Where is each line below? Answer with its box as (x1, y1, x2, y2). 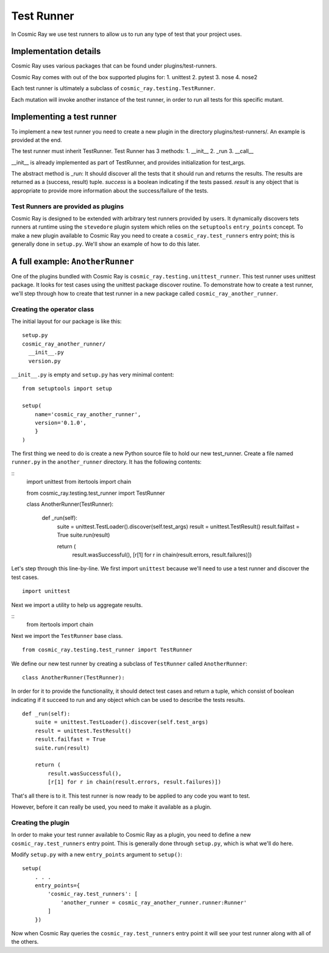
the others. (11, 938, 39, 946)
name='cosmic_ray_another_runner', (34, 411, 141, 417)
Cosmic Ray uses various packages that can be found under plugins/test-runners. (11, 62, 218, 69)
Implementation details (11, 46, 101, 57)
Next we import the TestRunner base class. (11, 632, 123, 639)
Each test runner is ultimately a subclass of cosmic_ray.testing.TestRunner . (11, 85, 216, 92)
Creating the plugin (11, 818, 70, 827)
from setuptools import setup (22, 385, 113, 392)
